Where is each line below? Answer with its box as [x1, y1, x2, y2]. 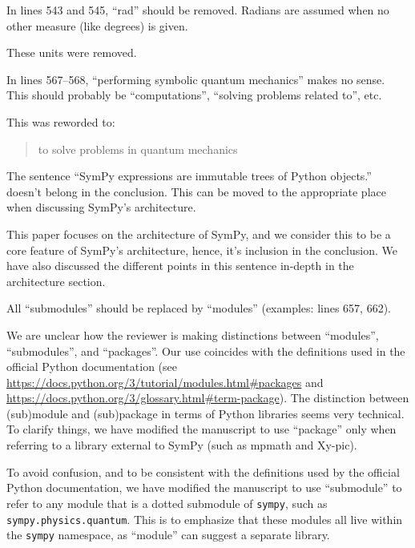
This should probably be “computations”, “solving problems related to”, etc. [6, 87, 382, 103]
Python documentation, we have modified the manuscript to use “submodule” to [6, 479, 402, 496]
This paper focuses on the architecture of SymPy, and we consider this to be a [6, 225, 391, 242]
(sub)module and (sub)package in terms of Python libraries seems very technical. [6, 405, 405, 421]
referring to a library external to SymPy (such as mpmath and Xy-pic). [6, 437, 357, 453]
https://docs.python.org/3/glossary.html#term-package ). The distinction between [6, 389, 409, 406]
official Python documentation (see [6, 358, 177, 375]
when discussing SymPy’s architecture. [6, 199, 196, 216]
